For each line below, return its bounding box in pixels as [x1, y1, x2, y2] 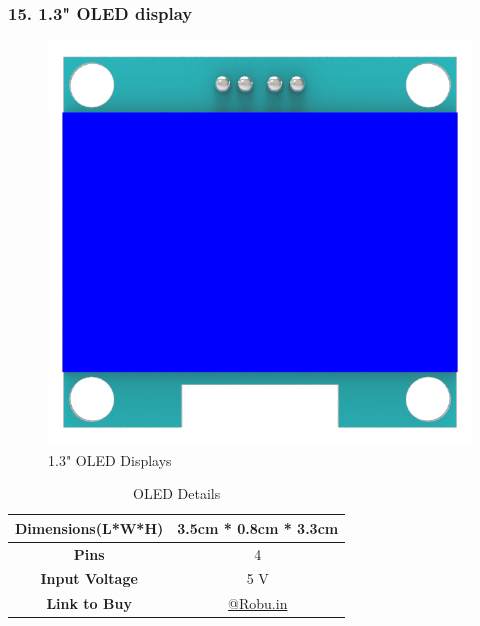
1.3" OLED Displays [48, 449, 172, 470]
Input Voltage [40, 568, 138, 589]
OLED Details [133, 483, 221, 504]
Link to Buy [46, 593, 132, 614]
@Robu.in [228, 593, 288, 614]
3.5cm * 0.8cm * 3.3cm [177, 517, 339, 538]
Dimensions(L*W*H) [15, 517, 164, 538]
